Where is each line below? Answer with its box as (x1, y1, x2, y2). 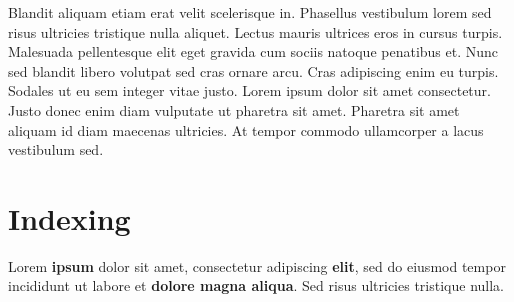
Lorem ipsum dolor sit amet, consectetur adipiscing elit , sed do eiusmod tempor (8, 255, 506, 276)
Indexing (8, 197, 131, 238)
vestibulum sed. (8, 139, 104, 160)
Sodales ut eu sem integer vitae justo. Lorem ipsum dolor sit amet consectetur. (8, 80, 491, 101)
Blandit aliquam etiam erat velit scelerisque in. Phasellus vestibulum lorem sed (8, 2, 492, 22)
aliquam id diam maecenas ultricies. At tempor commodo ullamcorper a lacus (8, 119, 484, 140)
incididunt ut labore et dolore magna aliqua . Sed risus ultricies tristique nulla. (8, 275, 504, 296)
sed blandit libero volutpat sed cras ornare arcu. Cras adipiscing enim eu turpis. (8, 60, 499, 81)
